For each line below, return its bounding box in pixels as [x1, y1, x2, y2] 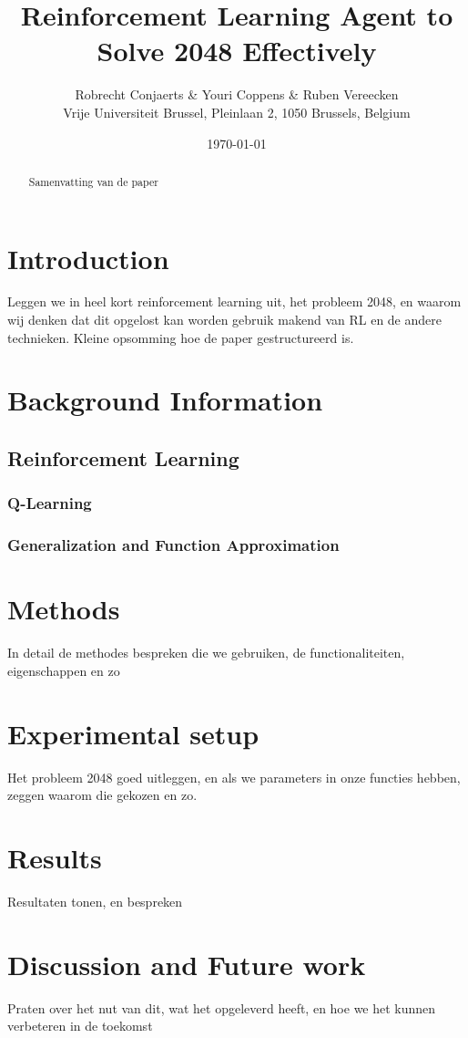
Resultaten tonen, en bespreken [7, 891, 183, 910]
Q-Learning [7, 492, 92, 514]
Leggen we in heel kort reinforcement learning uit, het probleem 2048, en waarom [7, 292, 462, 311]
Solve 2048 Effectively [97, 32, 377, 69]
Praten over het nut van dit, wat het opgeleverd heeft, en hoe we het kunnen [7, 998, 436, 1017]
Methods [7, 590, 120, 628]
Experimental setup [7, 714, 259, 752]
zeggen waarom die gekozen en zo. [7, 785, 198, 804]
